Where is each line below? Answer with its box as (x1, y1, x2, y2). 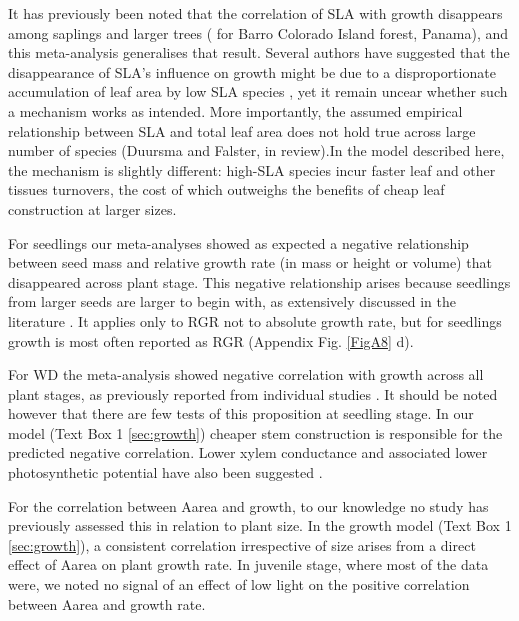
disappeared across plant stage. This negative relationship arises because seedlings (8, 271, 511, 292)
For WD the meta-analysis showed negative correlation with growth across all (8, 364, 484, 385)
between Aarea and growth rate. (8, 593, 206, 614)
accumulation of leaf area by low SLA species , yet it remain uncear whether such (8, 81, 508, 102)
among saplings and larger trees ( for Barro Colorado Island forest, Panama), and (8, 22, 509, 43)
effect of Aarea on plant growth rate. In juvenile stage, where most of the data (8, 554, 489, 575)
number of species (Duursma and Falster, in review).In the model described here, (8, 140, 505, 161)
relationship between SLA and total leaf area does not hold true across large (8, 120, 476, 141)
